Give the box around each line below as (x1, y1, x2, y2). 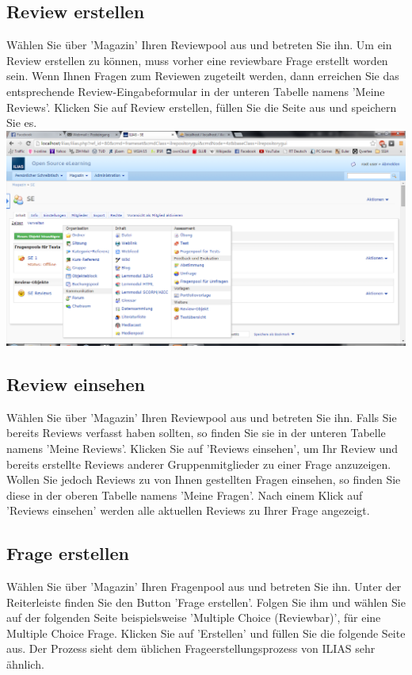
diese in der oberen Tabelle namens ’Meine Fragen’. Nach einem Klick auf (6, 486, 363, 503)
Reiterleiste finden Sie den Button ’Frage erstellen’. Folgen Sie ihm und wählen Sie (6, 593, 406, 610)
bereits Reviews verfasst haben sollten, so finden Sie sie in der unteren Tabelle (6, 424, 386, 441)
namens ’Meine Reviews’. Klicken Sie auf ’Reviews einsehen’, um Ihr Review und (6, 439, 399, 456)
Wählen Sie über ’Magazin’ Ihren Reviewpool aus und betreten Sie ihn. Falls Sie (6, 408, 397, 425)
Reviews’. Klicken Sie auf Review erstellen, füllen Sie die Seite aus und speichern (6, 98, 397, 115)
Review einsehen (6, 371, 145, 396)
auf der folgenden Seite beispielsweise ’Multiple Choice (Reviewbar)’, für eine (6, 609, 381, 626)
